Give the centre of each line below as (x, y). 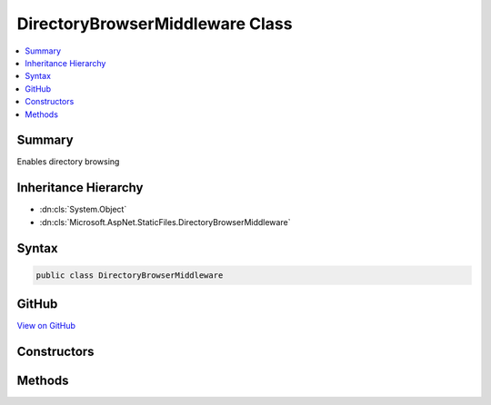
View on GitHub (46, 326)
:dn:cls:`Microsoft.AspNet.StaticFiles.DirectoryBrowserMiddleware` (165, 222)
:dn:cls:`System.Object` (83, 210)
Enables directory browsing (68, 162)
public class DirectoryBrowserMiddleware (130, 275)
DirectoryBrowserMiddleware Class (155, 24)
